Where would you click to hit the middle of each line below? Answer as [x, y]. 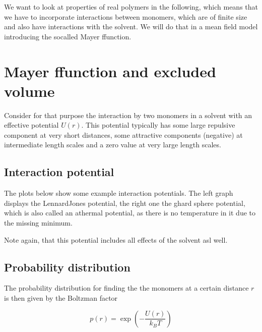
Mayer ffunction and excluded [110, 71]
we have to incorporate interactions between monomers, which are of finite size [126, 16]
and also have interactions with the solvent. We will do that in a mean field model [131, 26]
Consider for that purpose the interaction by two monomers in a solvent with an [128, 115]
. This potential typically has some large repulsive [158, 125]
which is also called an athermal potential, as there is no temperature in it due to [130, 213]
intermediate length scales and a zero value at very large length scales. [113, 145]
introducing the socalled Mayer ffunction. [68, 36]
